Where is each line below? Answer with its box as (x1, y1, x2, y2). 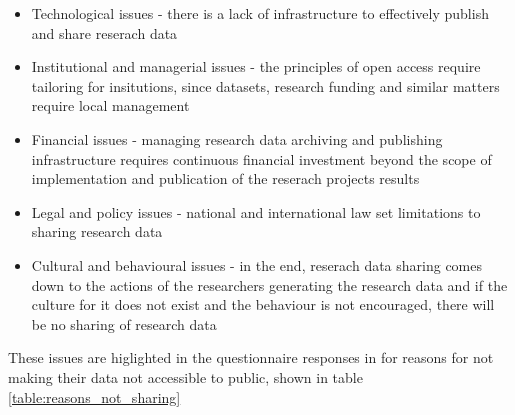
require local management (31, 95, 190, 116)
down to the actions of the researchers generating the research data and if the (31, 274, 508, 295)
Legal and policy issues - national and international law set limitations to (31, 201, 481, 222)
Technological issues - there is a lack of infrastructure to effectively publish (31, 3, 489, 23)
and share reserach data (31, 22, 178, 43)
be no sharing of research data (31, 313, 217, 334)
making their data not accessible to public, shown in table (8, 366, 363, 387)
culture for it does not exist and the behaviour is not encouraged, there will (31, 294, 495, 315)
